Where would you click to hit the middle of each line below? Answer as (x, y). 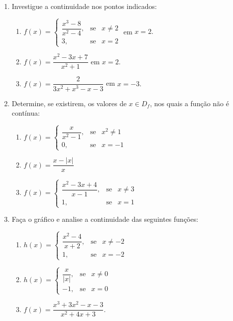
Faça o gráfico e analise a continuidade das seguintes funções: (105, 219)
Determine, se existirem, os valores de (69, 103)
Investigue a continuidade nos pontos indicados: (84, 6)
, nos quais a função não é (189, 103)
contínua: (26, 113)
